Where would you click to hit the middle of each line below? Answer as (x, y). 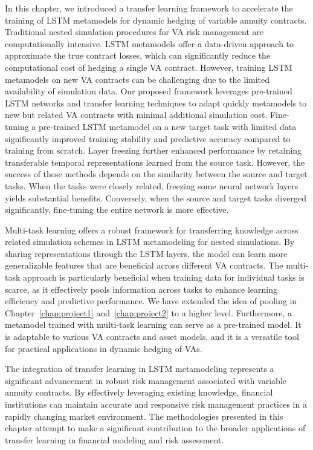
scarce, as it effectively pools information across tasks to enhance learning (141, 289)
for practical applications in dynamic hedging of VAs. (104, 348)
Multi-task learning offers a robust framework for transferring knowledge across (152, 230)
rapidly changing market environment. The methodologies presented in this (144, 416)
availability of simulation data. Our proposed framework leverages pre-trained (149, 91)
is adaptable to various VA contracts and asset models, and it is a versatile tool (152, 337)
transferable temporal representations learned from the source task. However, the (155, 162)
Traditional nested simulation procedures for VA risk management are (134, 32)
